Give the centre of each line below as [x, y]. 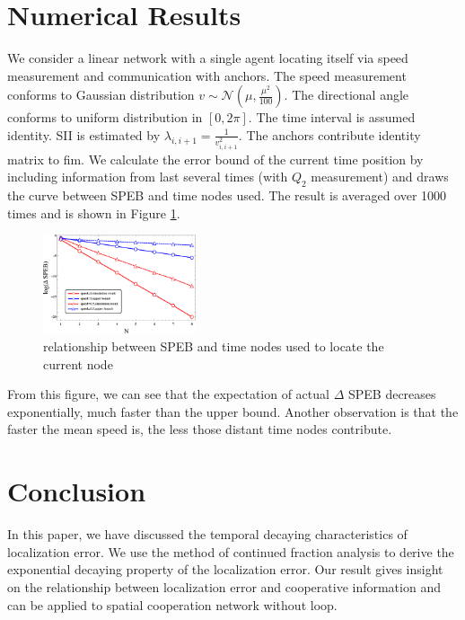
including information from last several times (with [148, 177]
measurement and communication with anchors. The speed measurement [207, 75]
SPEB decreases [392, 394]
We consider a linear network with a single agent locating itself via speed [208, 58]
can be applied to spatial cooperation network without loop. [172, 604]
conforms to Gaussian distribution [101, 95]
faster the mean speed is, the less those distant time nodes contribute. [200, 429]
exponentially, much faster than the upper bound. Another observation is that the [233, 411]
